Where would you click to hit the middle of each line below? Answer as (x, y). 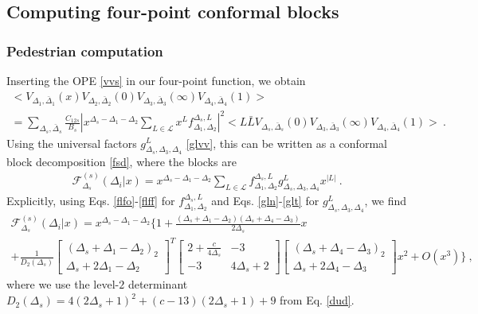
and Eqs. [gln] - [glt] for (265, 201)
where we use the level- (63, 284)
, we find (386, 201)
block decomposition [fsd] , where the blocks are (121, 161)
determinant (158, 284)
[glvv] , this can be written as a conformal (286, 143)
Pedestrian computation (85, 50)
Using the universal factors (72, 143)
